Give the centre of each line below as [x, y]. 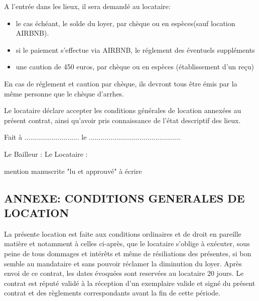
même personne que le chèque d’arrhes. [64, 93]
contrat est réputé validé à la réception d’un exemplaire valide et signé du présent [130, 283]
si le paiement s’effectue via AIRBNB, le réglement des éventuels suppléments [135, 49]
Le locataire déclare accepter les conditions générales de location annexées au [123, 110]
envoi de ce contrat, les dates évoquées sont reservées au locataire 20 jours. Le [124, 273]
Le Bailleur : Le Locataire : [46, 154]
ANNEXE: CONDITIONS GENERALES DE [124, 198]
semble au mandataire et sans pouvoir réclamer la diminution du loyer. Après [123, 263]
